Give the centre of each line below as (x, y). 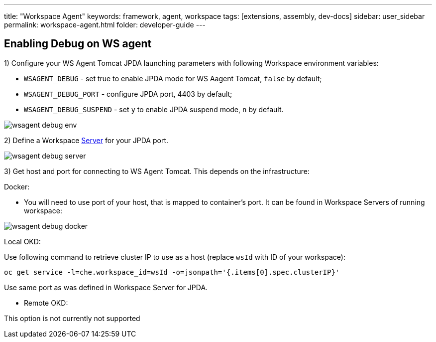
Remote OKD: (46, 303)
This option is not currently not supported (72, 318)
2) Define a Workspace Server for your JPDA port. (86, 140)
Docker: (17, 186)
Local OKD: (22, 241)
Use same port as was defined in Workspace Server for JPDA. (106, 287)
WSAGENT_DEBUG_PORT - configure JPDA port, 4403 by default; (128, 94)
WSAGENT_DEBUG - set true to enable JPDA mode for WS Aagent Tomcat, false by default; (173, 78)
